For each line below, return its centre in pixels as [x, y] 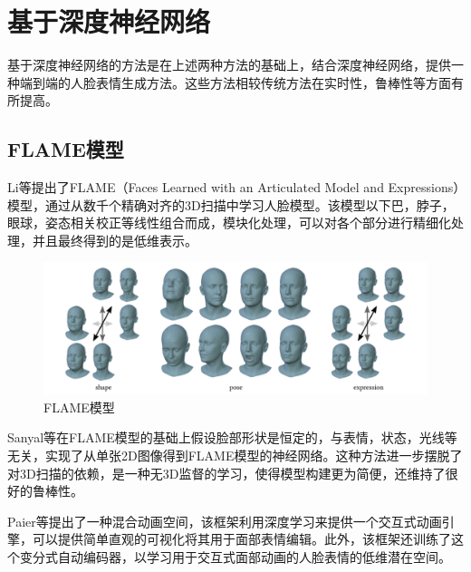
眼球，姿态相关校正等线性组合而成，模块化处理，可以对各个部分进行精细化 [229, 223]
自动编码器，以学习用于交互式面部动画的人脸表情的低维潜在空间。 [254, 556]
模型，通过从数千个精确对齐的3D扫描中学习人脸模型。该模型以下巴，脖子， [231, 204]
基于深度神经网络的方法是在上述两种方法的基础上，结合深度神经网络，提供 [229, 65]
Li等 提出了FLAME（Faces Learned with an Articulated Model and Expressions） [234, 187]
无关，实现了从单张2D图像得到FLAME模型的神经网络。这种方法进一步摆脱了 [235, 456]
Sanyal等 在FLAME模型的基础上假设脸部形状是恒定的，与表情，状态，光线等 [232, 437]
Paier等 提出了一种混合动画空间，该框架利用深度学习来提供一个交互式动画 [225, 521]
